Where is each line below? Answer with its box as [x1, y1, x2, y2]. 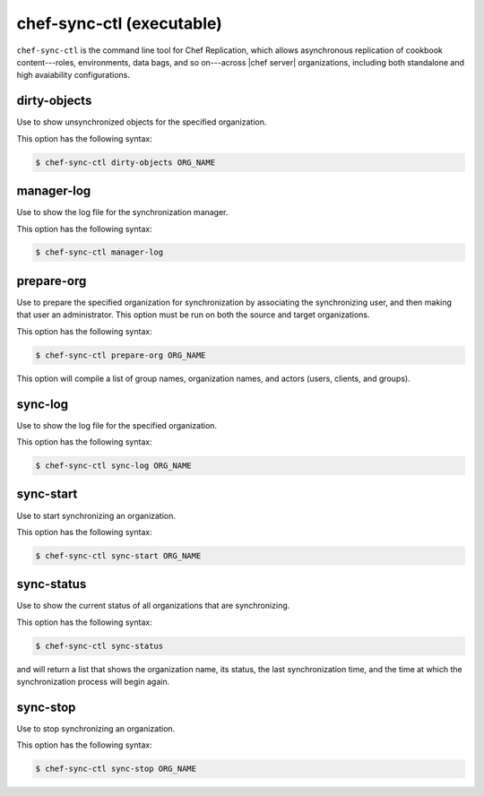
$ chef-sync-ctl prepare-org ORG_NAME [35, 350, 206, 360]
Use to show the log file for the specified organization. [16, 420, 218, 430]
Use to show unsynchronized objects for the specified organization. [16, 117, 267, 127]
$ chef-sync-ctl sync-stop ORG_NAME [35, 764, 197, 774]
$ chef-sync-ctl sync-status [35, 641, 164, 651]
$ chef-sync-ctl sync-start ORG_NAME [35, 550, 202, 560]
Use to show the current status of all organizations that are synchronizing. [16, 601, 290, 611]
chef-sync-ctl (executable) [16, 13, 223, 33]
